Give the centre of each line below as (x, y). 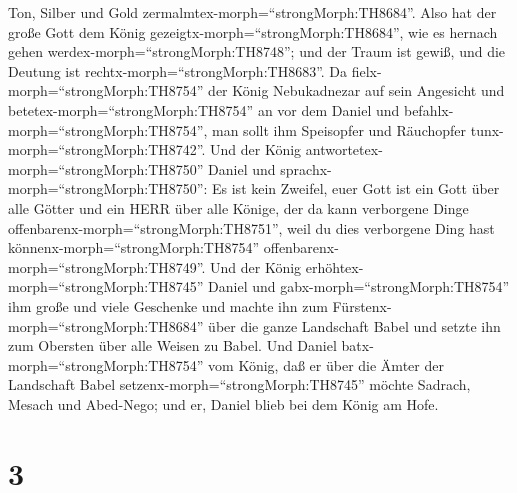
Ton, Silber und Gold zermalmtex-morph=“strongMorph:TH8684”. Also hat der (252, 12)
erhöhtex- (334, 266)
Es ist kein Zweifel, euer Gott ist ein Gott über (356, 188)
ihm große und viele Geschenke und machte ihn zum (168, 305)
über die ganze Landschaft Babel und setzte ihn (354, 325)
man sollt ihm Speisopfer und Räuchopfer (339, 129)
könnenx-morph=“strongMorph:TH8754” (134, 247)
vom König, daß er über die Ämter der (326, 364)
